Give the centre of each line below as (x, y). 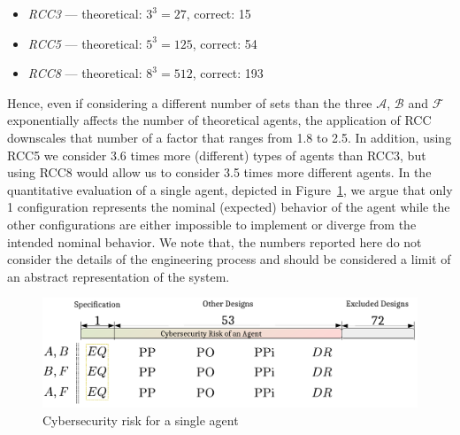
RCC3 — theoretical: (85, 13)
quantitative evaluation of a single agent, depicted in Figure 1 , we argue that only (230, 189)
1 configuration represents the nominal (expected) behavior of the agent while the (229, 207)
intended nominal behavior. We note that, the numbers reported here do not (215, 241)
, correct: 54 (225, 43)
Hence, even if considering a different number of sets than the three (190, 102)
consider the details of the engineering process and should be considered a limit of (229, 259)
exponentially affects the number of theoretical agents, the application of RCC (219, 120)
